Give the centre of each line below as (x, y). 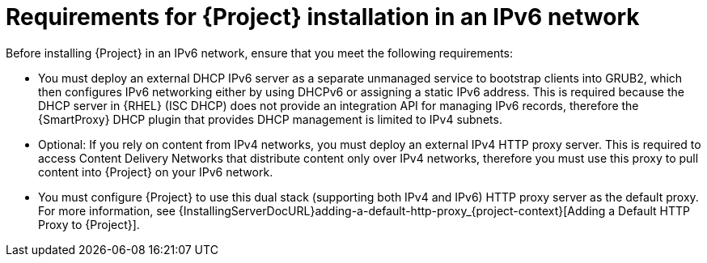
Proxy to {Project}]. (89, 224)
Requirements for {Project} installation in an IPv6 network (323, 17)
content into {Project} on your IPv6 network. (156, 172)
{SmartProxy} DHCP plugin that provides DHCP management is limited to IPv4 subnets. (270, 119)
